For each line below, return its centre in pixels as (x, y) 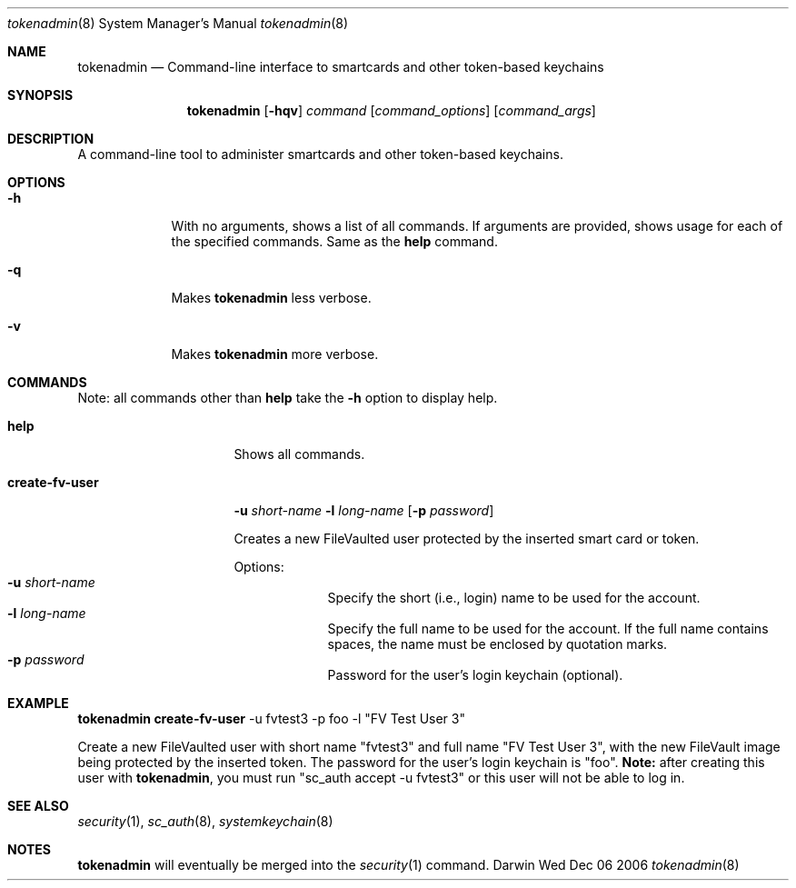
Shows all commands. (299, 454)
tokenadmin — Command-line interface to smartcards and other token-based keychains (341, 67)
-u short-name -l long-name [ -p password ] (364, 510)
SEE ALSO (38, 806)
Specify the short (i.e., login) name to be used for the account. (514, 598)
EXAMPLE (38, 703)
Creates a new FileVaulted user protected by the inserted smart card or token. (467, 539)
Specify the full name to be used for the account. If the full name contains (548, 629)
